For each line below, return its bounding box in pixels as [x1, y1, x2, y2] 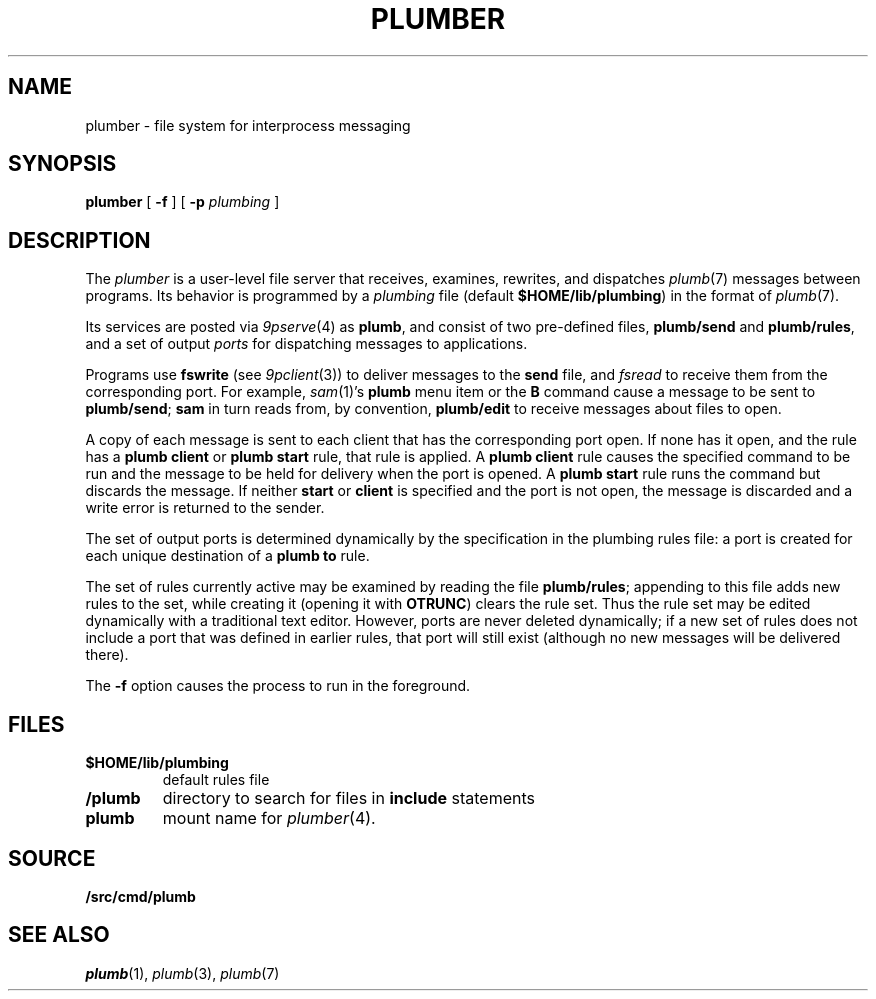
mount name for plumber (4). [162, 808, 376, 829]
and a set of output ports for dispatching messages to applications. [85, 335, 528, 353]
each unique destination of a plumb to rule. [85, 547, 370, 565]
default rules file [162, 771, 270, 789]
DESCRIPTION [8, 227, 151, 253]
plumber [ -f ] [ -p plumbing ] [85, 193, 280, 211]
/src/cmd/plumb [85, 887, 196, 905]
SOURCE [8, 845, 96, 871]
